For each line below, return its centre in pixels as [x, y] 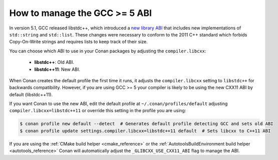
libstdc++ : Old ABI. [54, 62]
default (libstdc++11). [31, 94]
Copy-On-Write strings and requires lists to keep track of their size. [78, 42]
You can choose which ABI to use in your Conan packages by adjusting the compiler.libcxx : [108, 51]
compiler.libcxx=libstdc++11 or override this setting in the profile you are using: [98, 111]
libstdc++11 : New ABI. [57, 69]
